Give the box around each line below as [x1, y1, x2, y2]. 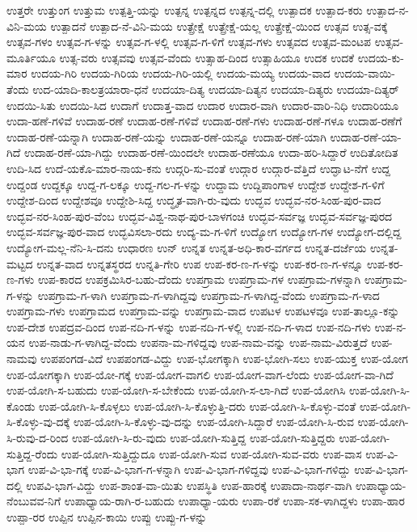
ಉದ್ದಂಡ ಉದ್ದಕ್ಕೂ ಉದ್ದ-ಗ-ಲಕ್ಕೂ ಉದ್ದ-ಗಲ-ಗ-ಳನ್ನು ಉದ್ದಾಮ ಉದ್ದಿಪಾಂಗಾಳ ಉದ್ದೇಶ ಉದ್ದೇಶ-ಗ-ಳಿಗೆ [6, 175, 385, 192]
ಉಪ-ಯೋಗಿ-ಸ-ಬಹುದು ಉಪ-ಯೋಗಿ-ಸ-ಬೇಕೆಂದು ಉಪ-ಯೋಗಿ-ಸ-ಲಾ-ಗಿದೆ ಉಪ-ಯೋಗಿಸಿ [6, 382, 346, 399]
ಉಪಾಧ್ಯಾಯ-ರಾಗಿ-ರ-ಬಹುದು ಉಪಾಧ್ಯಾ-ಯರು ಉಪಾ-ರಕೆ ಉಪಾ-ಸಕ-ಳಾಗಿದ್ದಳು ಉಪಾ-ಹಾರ [64, 492, 405, 509]
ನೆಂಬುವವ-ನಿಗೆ [6, 492, 61, 509]
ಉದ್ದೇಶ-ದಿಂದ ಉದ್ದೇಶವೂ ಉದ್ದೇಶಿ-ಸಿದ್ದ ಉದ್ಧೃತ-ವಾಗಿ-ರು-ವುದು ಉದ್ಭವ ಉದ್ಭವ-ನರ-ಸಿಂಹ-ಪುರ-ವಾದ [6, 192, 381, 209]
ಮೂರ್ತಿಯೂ [6, 49, 56, 65]
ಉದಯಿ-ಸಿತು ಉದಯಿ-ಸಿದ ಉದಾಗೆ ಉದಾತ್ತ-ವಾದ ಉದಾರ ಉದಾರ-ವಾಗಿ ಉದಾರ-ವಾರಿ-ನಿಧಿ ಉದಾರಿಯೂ [6, 96, 399, 113]
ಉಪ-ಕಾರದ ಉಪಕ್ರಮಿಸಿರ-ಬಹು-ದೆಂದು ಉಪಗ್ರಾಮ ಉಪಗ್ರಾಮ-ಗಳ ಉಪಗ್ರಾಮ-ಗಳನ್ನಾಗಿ [37, 271, 361, 288]
